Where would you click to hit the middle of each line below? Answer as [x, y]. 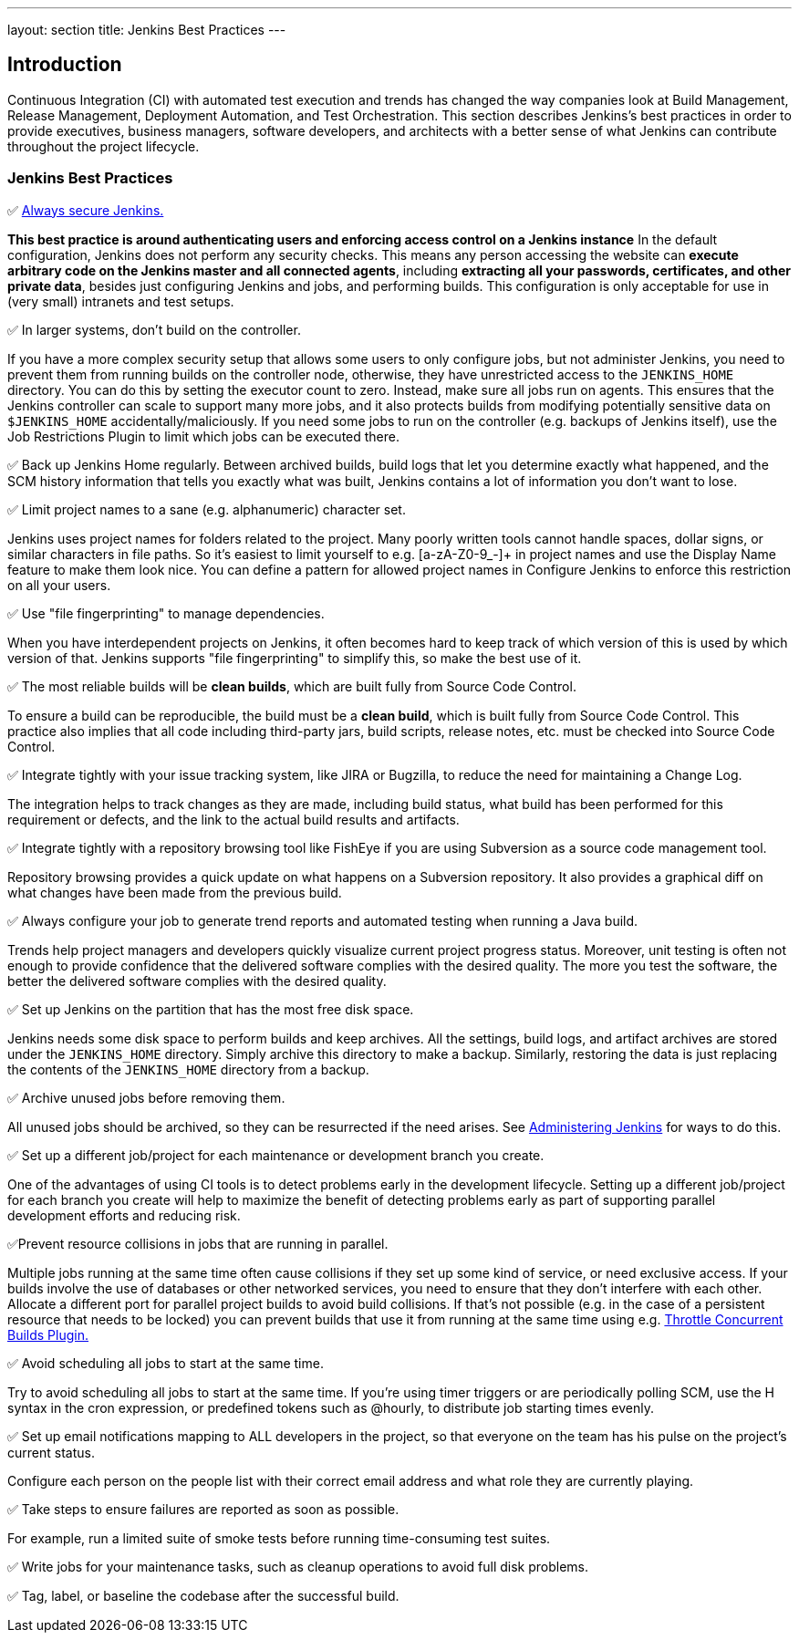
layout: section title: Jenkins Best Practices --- [147, 30]
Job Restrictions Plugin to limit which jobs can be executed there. [204, 436]
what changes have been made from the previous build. [175, 892]
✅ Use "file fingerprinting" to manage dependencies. [166, 613]
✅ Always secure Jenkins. [86, 210]
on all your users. [59, 585]
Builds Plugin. [48, 1334]
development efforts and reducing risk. [124, 1215]
